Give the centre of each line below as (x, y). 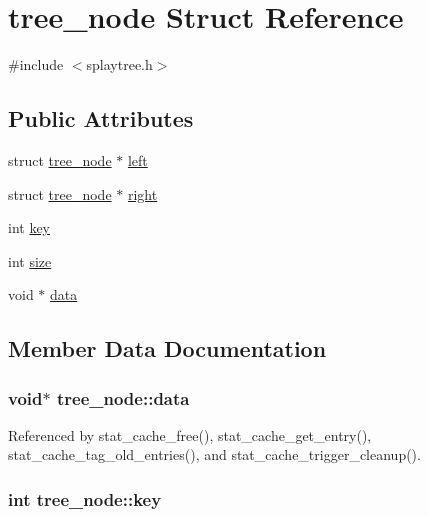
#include (36, 64)
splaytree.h (119, 64)
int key (29, 227)
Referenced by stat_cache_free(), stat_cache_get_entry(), (190, 434)
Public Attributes (101, 118)
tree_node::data (123, 397)
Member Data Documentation (167, 348)
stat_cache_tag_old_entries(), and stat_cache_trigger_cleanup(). (214, 454)
